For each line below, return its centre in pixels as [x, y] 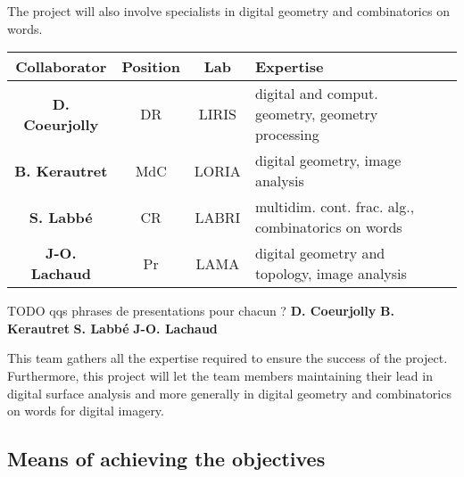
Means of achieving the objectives [166, 459]
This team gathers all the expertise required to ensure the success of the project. [228, 358]
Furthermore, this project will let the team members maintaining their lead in [220, 375]
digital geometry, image [328, 160]
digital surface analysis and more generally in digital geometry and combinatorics [229, 393]
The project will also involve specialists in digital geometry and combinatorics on [228, 11]
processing [287, 135]
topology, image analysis [331, 274]
